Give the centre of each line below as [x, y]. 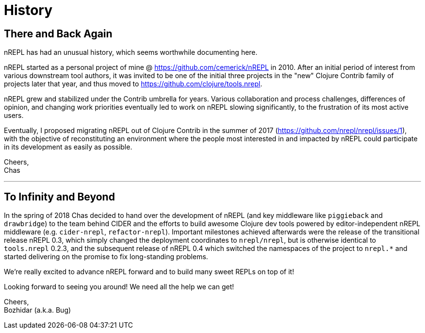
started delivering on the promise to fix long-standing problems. [106, 257]
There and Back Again [58, 33]
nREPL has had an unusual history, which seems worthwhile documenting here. [131, 52]
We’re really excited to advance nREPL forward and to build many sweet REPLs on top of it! [149, 272]
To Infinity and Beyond [59, 197]
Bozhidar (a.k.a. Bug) [38, 310]
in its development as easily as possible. [68, 147]
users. [14, 116]
